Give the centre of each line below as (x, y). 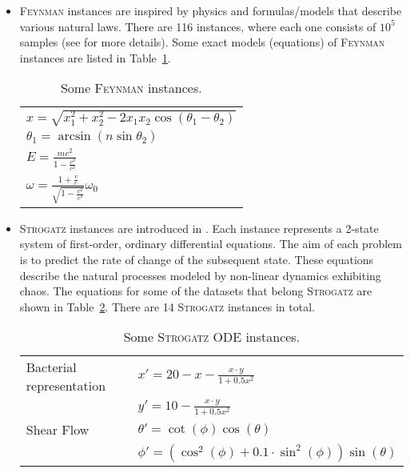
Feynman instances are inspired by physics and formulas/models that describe (211, 10)
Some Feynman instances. (131, 88)
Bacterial (51, 367)
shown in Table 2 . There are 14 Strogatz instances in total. (167, 306)
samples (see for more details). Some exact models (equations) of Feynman (202, 42)
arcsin (74, 136)
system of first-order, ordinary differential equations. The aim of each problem (211, 244)
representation (66, 386)
